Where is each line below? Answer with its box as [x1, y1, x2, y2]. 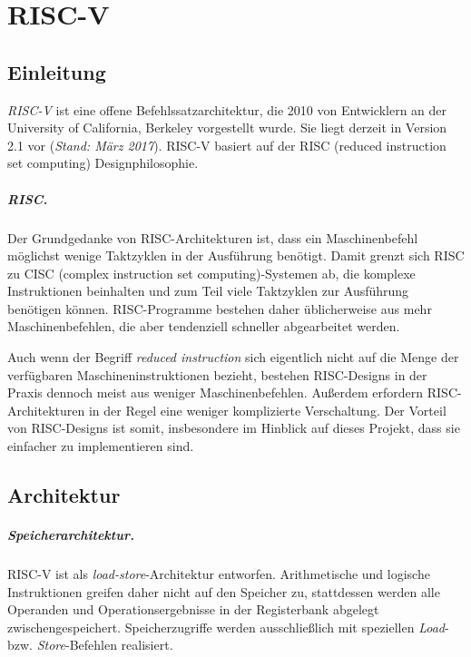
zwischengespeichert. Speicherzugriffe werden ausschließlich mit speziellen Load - [7, 617, 449, 636]
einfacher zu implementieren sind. [7, 436, 194, 456]
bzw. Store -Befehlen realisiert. [7, 635, 173, 654]
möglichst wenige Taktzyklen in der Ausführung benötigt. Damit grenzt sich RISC [7, 246, 465, 265]
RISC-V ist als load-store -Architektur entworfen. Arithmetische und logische [7, 564, 430, 583]
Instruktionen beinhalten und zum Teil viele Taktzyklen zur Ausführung [7, 281, 409, 300]
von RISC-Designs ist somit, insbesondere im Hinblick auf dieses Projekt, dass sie [7, 418, 460, 437]
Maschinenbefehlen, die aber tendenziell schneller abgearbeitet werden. [7, 317, 400, 336]
